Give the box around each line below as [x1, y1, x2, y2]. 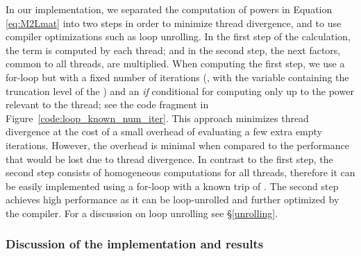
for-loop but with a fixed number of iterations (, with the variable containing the [6, 69, 349, 84]
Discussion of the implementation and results [6, 235, 264, 253]
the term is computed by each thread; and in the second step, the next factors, [6, 42, 341, 57]
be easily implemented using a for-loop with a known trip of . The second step [6, 178, 339, 193]
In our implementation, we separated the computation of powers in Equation [6, 2, 333, 16]
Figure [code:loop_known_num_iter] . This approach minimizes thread [6, 110, 309, 125]
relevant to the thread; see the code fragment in [6, 97, 209, 112]
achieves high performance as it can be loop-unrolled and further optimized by [6, 192, 339, 207]
